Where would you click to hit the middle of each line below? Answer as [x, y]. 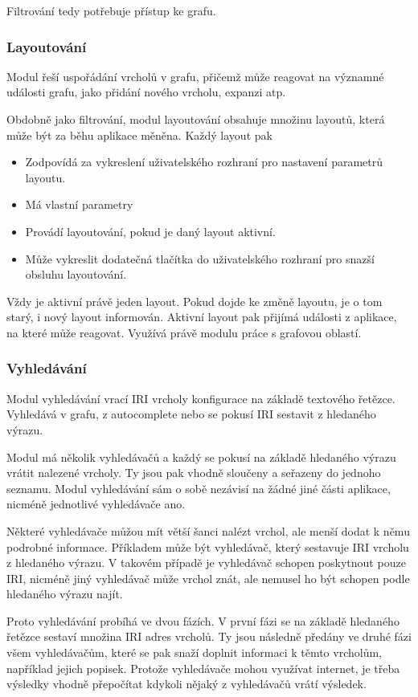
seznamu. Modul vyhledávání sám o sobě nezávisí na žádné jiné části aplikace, [199, 488]
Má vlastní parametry [79, 204]
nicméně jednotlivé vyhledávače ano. [96, 504]
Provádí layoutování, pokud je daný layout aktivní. [150, 231]
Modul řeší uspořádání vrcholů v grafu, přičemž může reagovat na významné [195, 76]
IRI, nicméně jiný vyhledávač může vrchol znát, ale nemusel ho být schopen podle [208, 578]
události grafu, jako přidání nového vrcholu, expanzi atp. [146, 92]
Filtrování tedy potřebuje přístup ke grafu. [111, 10]
